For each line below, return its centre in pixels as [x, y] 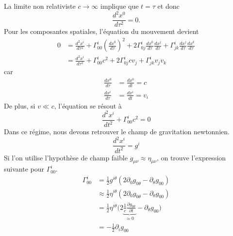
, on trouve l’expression [191, 157]
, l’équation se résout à [88, 105]
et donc [168, 6]
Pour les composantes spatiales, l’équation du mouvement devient [101, 31]
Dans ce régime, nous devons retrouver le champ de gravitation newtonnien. [117, 132]
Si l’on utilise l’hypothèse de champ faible [66, 157]
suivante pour [24, 169]
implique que [119, 6]
